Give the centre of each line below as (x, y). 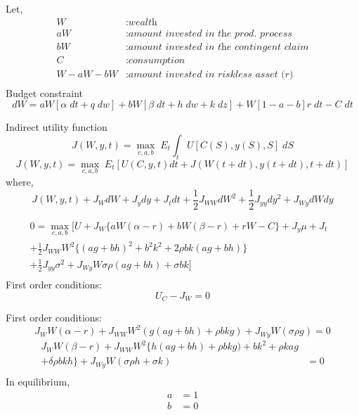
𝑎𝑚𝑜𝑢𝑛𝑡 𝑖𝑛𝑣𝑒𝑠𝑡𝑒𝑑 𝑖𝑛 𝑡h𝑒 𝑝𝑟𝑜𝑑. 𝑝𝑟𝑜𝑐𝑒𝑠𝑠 (210, 33)
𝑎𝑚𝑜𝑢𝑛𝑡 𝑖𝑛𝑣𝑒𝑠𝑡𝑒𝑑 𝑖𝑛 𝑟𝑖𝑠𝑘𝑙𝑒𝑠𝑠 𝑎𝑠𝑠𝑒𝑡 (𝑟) (211, 74)
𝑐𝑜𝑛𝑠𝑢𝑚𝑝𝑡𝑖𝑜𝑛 (157, 60)
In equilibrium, (38, 381)
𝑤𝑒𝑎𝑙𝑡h (143, 22)
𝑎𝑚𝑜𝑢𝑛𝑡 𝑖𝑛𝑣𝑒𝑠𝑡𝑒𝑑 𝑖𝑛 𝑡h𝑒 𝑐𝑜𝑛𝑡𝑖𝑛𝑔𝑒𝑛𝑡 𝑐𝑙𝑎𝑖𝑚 (218, 47)
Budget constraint (44, 92)
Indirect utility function (57, 127)
